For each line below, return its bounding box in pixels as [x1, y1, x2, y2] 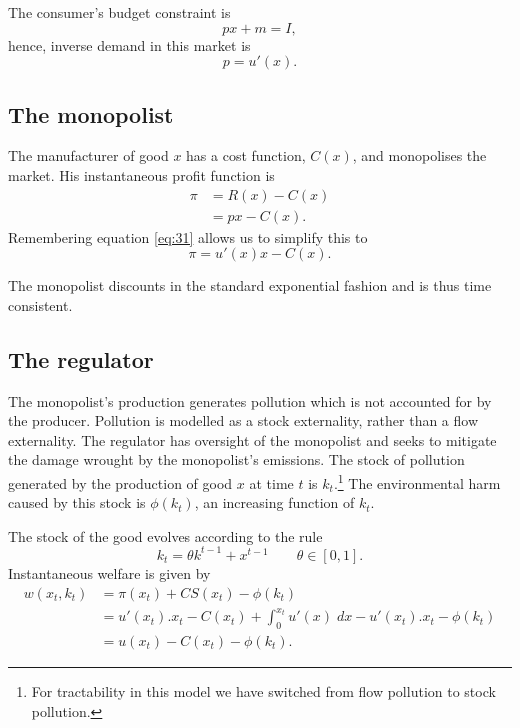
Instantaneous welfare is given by [8, 562, 211, 583]
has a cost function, [186, 145, 306, 166]
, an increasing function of [194, 492, 355, 513]
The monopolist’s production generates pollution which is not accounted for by [8, 390, 492, 411]
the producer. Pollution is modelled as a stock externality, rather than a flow [8, 410, 479, 431]
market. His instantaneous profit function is [8, 164, 275, 185]
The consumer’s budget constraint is [8, 2, 231, 22]
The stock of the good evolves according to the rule [8, 525, 323, 546]
